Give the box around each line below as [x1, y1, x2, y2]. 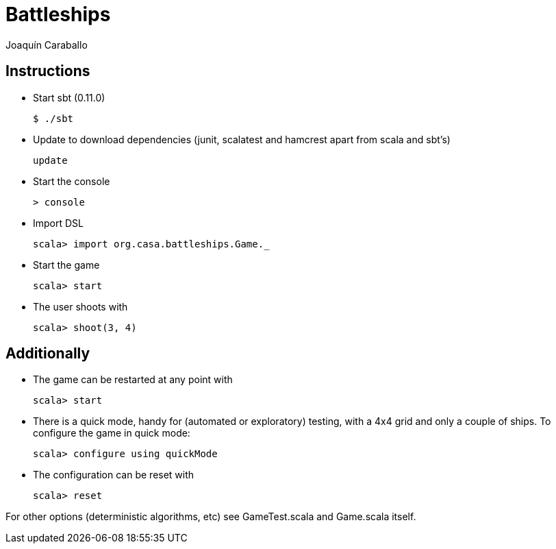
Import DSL [33, 217, 84, 229]
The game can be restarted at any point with [33, 374, 233, 386]
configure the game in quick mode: [33, 427, 190, 439]
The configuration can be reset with [33, 469, 194, 481]
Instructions [5, 62, 90, 80]
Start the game [33, 258, 100, 271]
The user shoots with [33, 300, 128, 313]
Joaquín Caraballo [5, 38, 88, 51]
